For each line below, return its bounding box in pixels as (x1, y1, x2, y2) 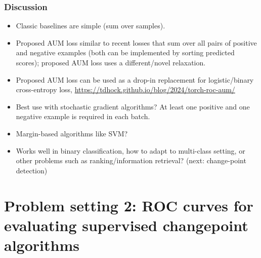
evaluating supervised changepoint (4, 214, 248, 235)
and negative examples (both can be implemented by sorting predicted (16, 47, 235, 58)
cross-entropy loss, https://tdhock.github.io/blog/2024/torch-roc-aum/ (16, 84, 235, 95)
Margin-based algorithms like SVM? (16, 128, 128, 138)
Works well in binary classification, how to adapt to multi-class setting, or (16, 145, 245, 156)
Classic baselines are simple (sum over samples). (16, 20, 165, 31)
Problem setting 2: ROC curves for (4, 195, 253, 215)
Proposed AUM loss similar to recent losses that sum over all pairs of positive (16, 37, 257, 48)
